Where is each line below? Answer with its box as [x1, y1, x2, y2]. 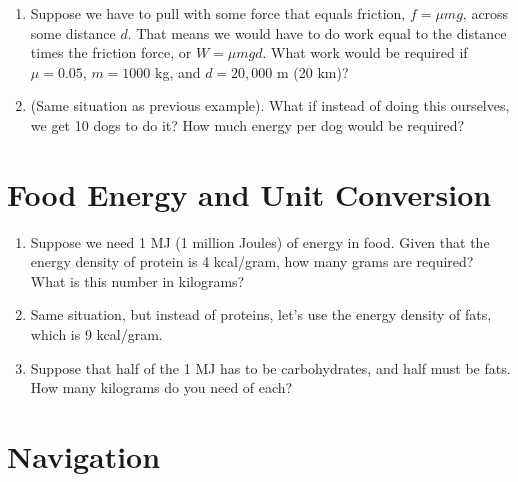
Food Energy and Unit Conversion [7, 173, 492, 214]
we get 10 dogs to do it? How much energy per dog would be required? [30, 114, 465, 135]
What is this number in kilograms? [30, 270, 245, 291]
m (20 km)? [277, 61, 349, 82]
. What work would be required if [262, 42, 468, 63]
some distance [30, 22, 116, 43]
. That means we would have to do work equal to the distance [127, 22, 507, 43]
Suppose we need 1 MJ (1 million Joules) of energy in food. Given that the [30, 231, 490, 252]
